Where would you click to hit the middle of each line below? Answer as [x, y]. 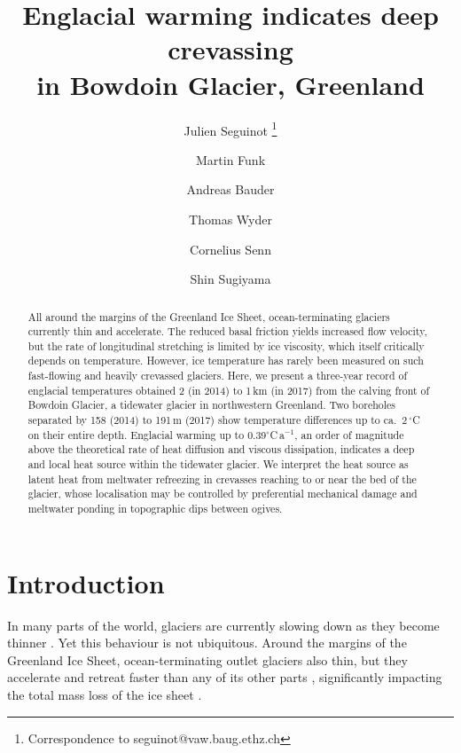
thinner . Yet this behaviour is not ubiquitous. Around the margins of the [207, 643]
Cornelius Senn [230, 249]
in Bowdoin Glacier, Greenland [230, 84]
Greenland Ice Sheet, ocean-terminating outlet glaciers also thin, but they [207, 659]
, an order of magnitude [349, 434]
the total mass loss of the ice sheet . [105, 695]
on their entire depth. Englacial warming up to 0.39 [147, 434]
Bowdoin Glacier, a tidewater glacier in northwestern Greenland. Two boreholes [212, 405]
